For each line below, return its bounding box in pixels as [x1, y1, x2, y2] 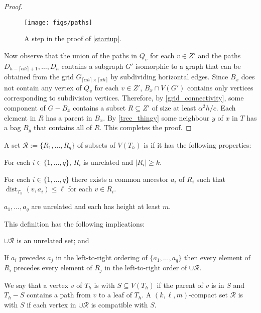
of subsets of [77, 139, 115, 150]
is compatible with [91, 299, 148, 309]
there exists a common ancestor [71, 173, 169, 184]
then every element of [184, 252, 250, 262]
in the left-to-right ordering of [56, 252, 148, 262]
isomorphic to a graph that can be [136, 60, 241, 71]
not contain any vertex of [4, 82, 82, 92]
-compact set [189, 289, 228, 300]
